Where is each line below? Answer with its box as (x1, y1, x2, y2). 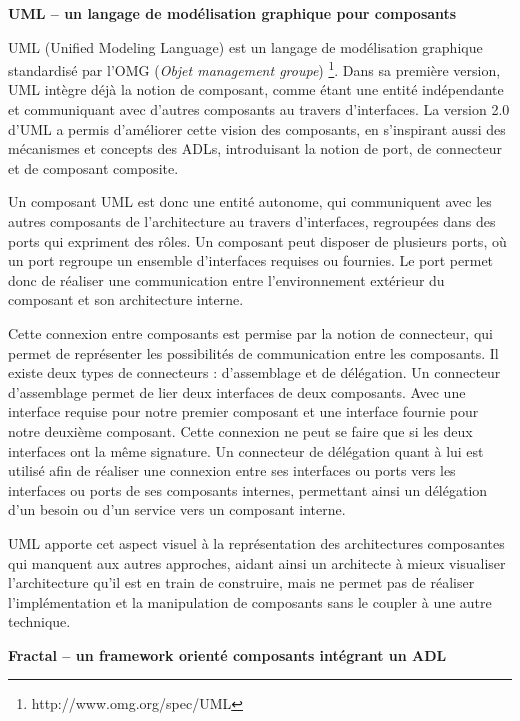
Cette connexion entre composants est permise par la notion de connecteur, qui (8, 322, 493, 343)
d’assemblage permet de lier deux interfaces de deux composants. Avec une (8, 381, 466, 402)
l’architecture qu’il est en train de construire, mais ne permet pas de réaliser (8, 572, 475, 593)
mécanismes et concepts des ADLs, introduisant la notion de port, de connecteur (8, 138, 503, 159)
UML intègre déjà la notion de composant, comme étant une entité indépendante (8, 79, 504, 100)
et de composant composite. (8, 157, 179, 178)
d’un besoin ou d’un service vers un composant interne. (8, 499, 346, 520)
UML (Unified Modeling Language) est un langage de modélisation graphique (8, 36, 483, 57)
